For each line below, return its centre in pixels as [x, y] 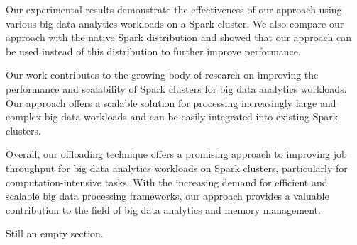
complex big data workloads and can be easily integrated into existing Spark [172, 116]
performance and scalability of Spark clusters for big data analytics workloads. [176, 88]
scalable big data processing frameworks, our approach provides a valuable [167, 196]
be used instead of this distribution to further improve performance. [153, 51]
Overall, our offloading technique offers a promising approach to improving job [176, 154]
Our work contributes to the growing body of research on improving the [162, 75]
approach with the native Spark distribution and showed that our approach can [178, 37]
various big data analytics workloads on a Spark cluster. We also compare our [175, 23]
